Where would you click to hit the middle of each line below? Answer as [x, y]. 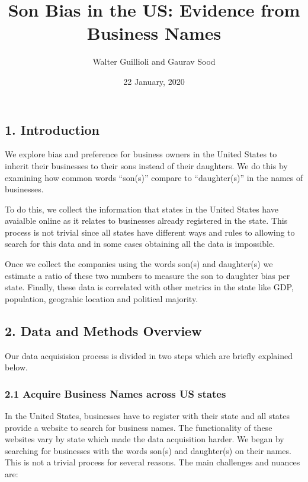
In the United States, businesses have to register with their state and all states [147, 416]
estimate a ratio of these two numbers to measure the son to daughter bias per [147, 275]
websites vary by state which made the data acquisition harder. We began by [145, 439]
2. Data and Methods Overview [103, 330]
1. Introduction [52, 129]
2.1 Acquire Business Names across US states [115, 393]
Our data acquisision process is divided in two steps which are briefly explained [149, 355]
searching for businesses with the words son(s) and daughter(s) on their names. [148, 450]
